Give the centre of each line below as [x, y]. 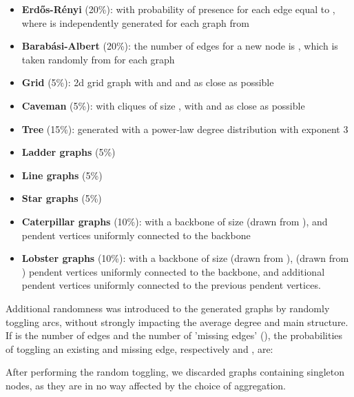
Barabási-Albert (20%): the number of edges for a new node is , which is [180, 46]
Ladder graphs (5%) [69, 152]
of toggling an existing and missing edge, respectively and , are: [139, 348]
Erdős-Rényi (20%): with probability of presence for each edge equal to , [178, 9]
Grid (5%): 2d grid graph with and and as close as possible [148, 82]
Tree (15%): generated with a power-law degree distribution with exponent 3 [185, 129]
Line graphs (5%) [62, 175]
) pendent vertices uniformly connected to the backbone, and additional [173, 271]
